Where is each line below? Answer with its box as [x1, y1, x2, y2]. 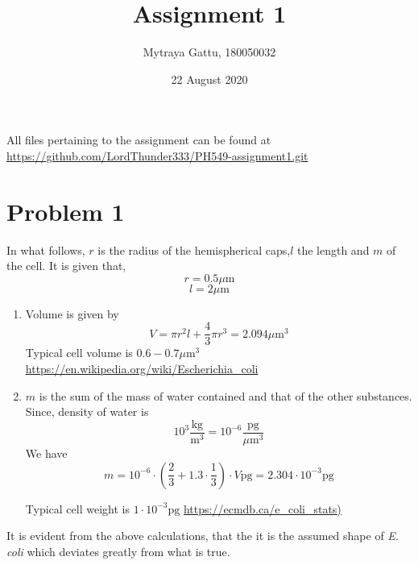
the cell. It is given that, [6, 257, 126, 274]
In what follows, [6, 241, 85, 258]
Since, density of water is [25, 403, 149, 420]
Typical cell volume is [25, 344, 133, 361]
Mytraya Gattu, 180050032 [143, 44, 276, 60]
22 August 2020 [171, 70, 248, 87]
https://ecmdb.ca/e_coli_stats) [183, 500, 341, 517]
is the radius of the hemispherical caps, [97, 241, 291, 258]
